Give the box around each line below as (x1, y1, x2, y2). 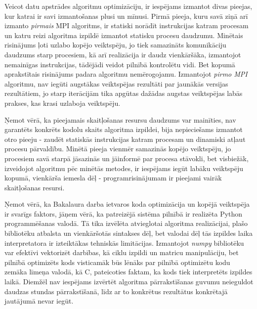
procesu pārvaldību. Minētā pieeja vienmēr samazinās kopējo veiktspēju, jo (4, 143, 231, 154)
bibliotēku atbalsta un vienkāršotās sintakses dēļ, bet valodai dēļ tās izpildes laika (4, 228, 253, 238)
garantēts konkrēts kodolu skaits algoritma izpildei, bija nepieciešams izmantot (4, 124, 243, 134)
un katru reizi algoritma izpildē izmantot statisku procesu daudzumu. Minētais (4, 30, 243, 40)
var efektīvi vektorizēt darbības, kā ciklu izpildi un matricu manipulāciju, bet (4, 247, 239, 258)
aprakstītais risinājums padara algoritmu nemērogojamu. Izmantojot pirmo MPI (4, 69, 248, 79)
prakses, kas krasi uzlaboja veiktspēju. (4, 97, 121, 108)
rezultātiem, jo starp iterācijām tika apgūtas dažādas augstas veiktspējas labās (4, 88, 243, 98)
